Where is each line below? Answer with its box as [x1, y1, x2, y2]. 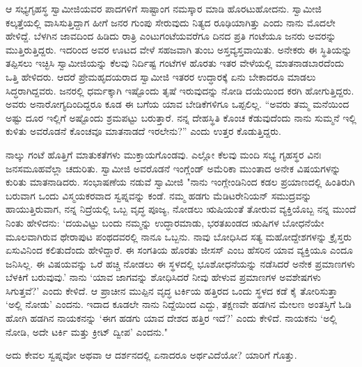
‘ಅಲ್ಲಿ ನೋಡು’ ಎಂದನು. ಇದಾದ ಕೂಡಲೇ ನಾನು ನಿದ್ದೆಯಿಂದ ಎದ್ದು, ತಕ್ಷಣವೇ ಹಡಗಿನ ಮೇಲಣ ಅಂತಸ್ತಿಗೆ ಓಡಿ [6, 297, 352, 311]
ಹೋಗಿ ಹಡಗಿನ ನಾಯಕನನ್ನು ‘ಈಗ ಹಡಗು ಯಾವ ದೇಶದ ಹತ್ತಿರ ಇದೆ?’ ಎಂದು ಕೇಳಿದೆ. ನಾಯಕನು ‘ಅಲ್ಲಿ [6, 311, 337, 325]
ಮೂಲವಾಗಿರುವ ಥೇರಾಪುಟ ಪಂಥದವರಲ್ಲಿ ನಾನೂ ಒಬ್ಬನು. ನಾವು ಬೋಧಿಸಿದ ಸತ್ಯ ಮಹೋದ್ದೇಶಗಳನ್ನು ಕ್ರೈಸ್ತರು [6, 229, 352, 243]
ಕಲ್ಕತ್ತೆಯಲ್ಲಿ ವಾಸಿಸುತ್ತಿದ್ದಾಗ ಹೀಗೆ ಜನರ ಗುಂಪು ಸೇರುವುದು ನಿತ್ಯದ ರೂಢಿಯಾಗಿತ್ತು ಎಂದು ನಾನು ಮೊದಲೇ [6, 15, 336, 29]
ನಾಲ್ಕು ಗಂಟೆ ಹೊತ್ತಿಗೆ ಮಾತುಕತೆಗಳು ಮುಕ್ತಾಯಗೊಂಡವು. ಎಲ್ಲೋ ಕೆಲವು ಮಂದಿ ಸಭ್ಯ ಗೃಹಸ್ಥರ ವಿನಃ [6, 147, 322, 161]
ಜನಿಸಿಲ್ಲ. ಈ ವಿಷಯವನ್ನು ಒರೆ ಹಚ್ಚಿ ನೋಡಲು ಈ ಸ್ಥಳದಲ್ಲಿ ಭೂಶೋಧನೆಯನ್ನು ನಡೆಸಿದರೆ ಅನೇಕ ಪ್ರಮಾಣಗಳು [6, 256, 355, 270]
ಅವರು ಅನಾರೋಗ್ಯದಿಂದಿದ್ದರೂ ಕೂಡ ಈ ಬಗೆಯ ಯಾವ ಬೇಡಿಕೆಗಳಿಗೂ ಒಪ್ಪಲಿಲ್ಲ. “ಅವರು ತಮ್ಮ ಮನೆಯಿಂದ [6, 97, 349, 111]
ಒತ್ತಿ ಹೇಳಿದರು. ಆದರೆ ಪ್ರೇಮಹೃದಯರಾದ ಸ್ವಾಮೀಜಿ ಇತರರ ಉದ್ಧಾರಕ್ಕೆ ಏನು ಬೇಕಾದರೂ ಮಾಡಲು [6, 69, 316, 83]
